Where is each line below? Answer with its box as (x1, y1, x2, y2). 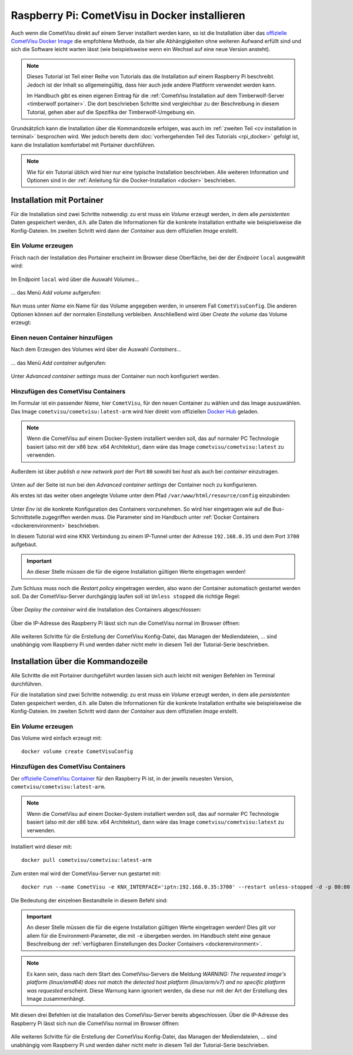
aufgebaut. (11, 541, 38, 548)
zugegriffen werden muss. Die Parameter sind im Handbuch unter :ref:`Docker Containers (42, 514, 259, 521)
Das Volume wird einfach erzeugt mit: (11, 735, 102, 742)
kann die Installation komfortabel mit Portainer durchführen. (11, 141, 156, 148)
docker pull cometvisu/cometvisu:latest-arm (21, 857, 152, 864)
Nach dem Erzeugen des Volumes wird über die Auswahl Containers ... (11, 346, 182, 353)
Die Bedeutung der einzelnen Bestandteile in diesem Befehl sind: (11, 897, 168, 904)
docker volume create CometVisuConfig (21, 748, 134, 755)
